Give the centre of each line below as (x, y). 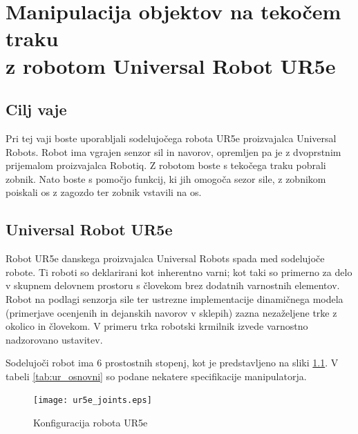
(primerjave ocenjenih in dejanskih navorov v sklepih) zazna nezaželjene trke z (171, 312)
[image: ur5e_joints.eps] (93, 401)
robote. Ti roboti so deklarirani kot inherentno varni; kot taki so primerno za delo (179, 272)
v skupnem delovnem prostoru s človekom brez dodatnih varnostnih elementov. (173, 285)
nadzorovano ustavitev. (54, 339)
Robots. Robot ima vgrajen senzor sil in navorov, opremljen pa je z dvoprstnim (173, 151)
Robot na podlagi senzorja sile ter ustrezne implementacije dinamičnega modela (175, 298)
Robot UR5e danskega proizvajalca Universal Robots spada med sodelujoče (165, 258)
